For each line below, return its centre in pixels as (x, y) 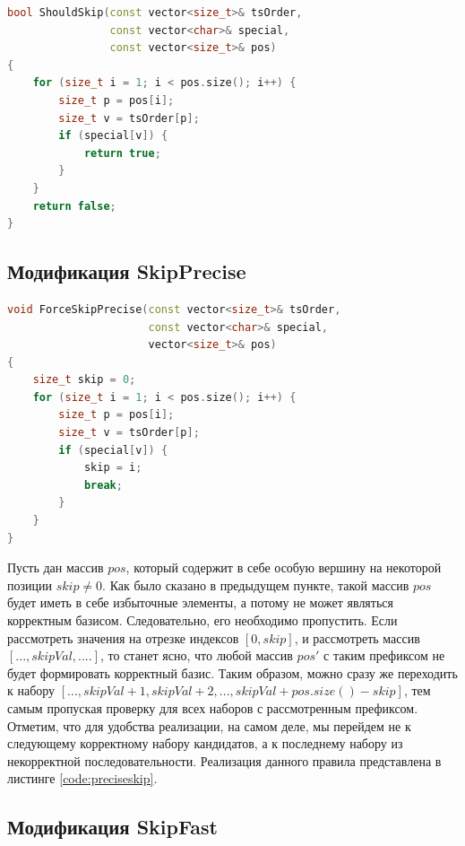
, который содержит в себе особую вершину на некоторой (284, 567)
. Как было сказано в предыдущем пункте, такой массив (256, 584)
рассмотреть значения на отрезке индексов (123, 637)
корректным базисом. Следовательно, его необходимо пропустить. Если (202, 620)
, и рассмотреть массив (357, 637)
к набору (31, 690)
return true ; (122, 153)
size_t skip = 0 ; (84, 380)
